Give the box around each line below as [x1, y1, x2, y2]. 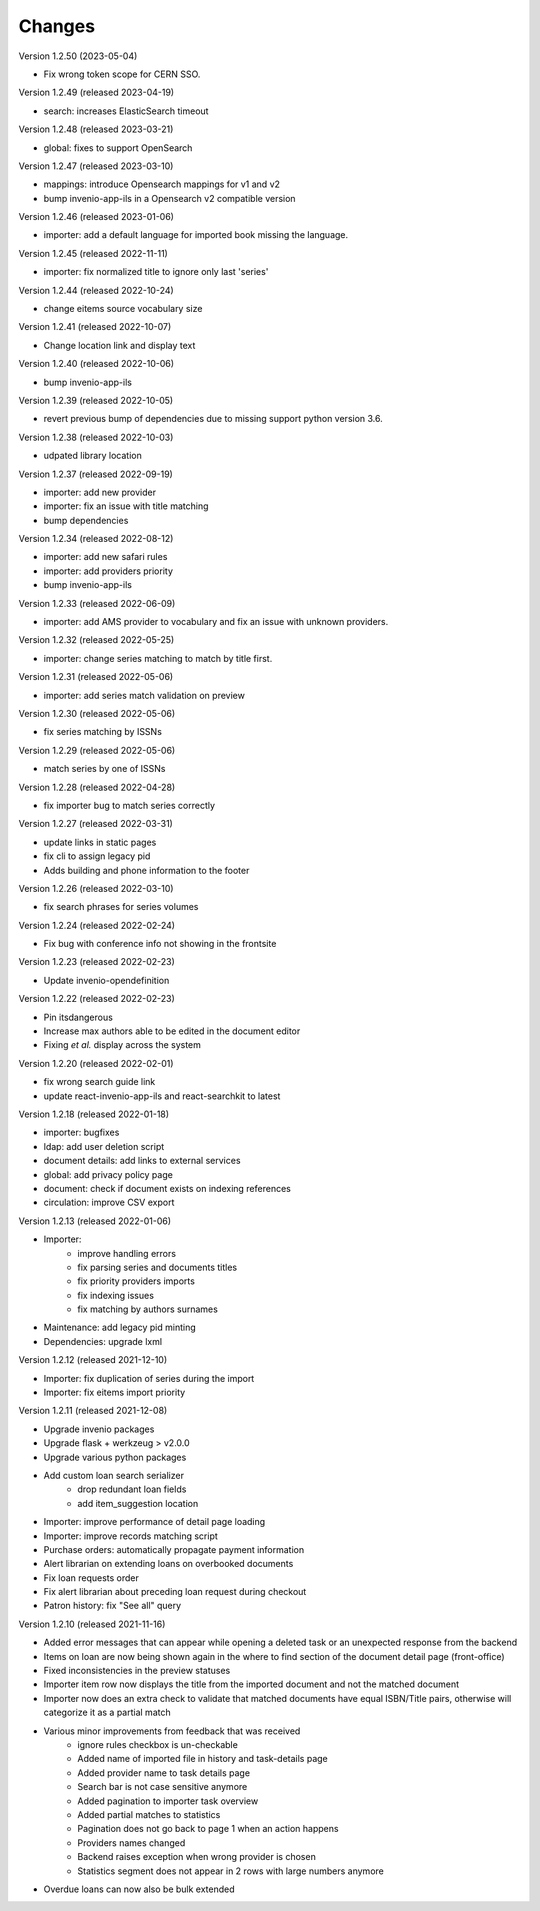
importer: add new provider [43, 486, 157, 498]
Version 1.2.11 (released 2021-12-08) [18, 1405, 168, 1417]
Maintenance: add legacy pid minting [43, 1321, 197, 1334]
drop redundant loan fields [77, 1483, 187, 1495]
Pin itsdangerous [43, 1011, 114, 1023]
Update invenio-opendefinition [43, 974, 170, 986]
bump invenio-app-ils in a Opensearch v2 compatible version [43, 192, 296, 204]
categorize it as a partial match [43, 1706, 171, 1719]
